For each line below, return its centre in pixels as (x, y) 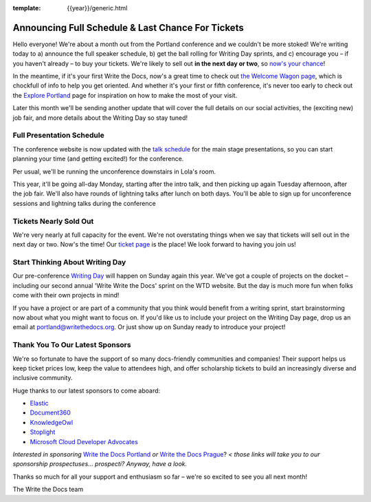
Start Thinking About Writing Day (69, 262)
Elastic (40, 404)
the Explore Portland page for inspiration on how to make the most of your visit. (125, 95)
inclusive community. (43, 378)
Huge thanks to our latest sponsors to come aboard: (87, 390)
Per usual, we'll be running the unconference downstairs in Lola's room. (114, 171)
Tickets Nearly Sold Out (53, 221)
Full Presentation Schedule (58, 136)
